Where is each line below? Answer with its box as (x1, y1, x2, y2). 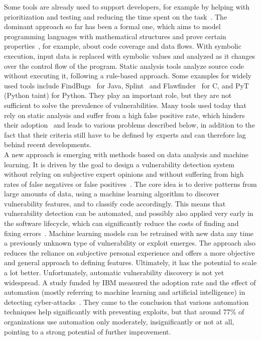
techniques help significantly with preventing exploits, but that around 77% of (4, 306, 244, 317)
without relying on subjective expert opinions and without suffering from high (4, 169, 244, 179)
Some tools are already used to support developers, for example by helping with (4, 2, 249, 12)
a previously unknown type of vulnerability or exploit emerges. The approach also (4, 238, 255, 248)
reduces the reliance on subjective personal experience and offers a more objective (4, 247, 255, 258)
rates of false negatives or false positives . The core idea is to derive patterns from (4, 178, 257, 189)
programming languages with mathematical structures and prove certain (4, 31, 226, 41)
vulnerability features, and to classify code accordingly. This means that (4, 198, 226, 208)
